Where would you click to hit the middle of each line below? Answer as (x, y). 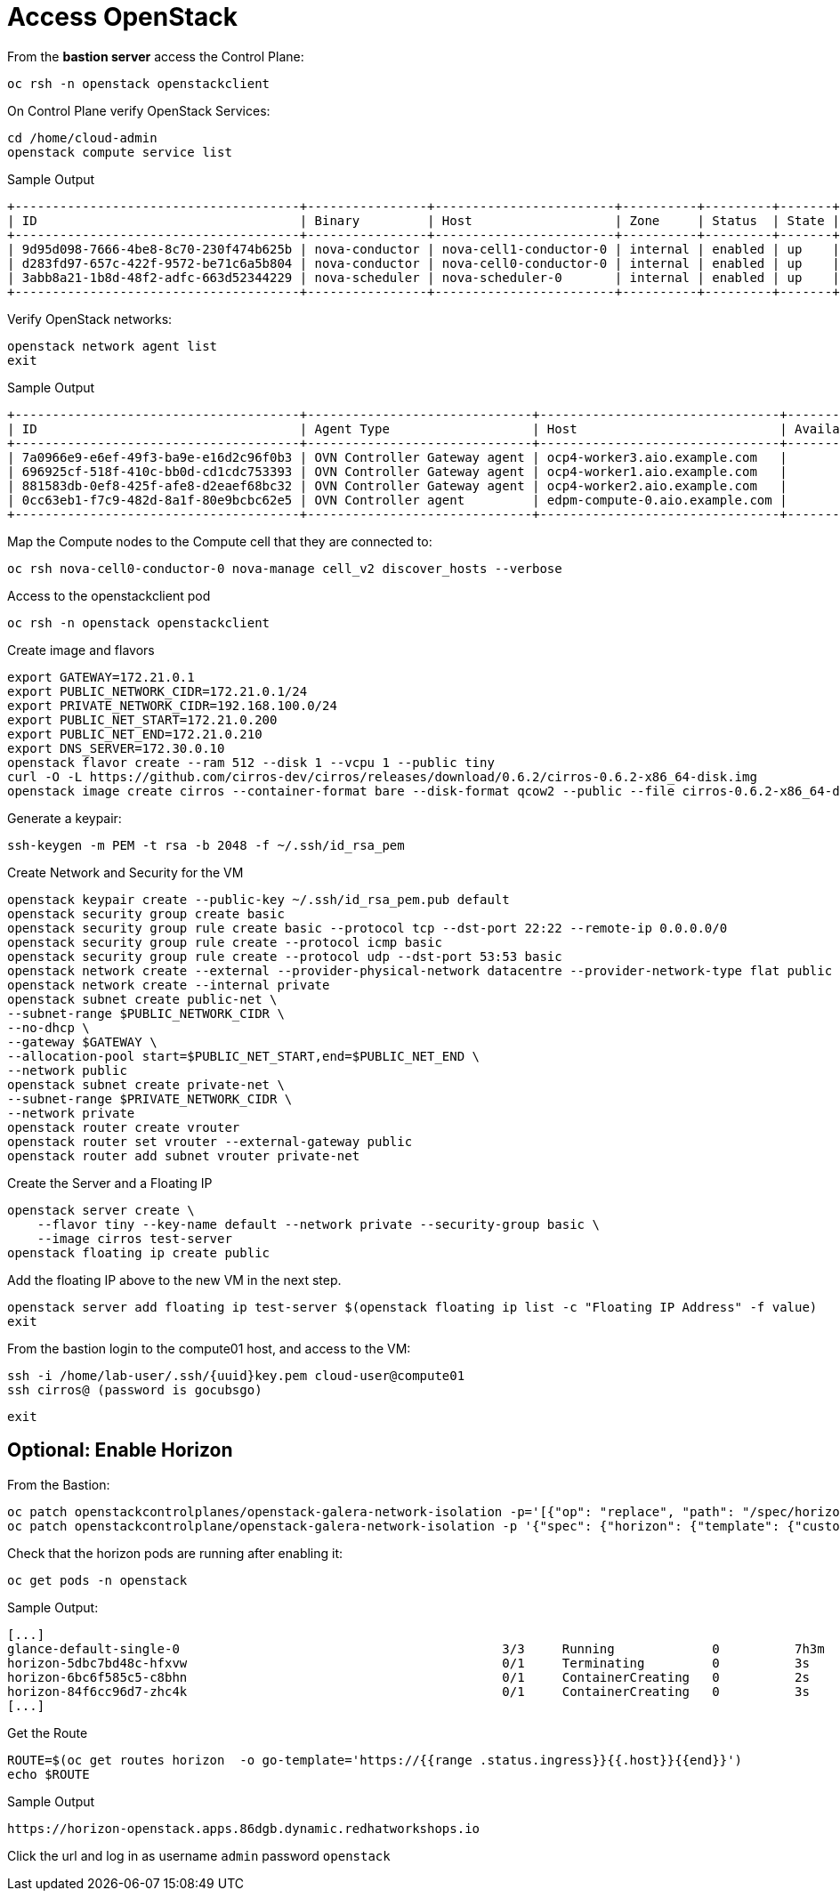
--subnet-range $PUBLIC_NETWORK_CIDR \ (146, 1013)
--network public (67, 1070)
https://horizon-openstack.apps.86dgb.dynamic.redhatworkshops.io (244, 1828)
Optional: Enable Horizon (120, 1450)
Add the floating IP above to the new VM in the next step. (174, 1280)
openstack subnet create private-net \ (146, 1084)
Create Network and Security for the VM (125, 872)
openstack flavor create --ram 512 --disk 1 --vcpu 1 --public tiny (251, 762)
